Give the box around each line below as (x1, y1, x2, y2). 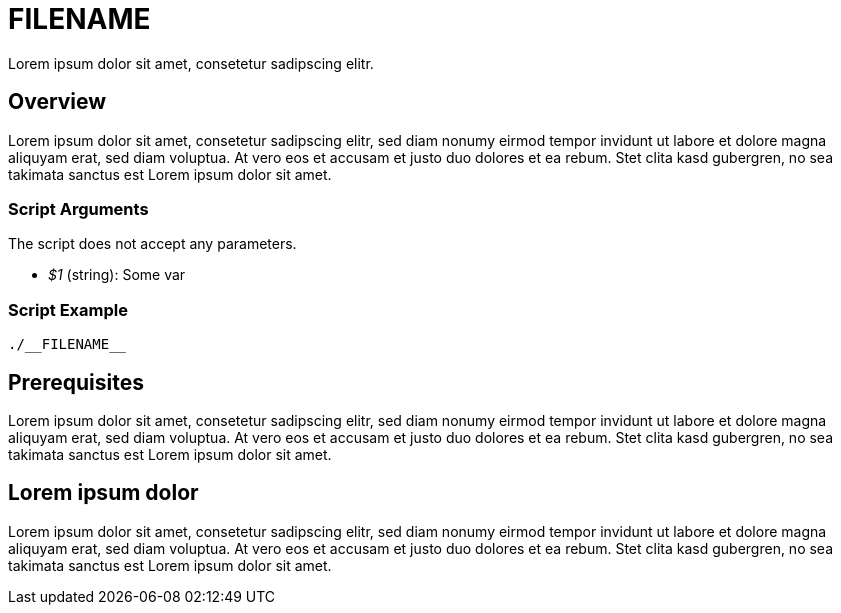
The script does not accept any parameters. (8, 235, 297, 253)
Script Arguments (8, 198, 149, 219)
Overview (8, 89, 107, 115)
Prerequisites (8, 369, 144, 395)
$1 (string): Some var (48, 266, 186, 284)
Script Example (8, 299, 128, 320)
